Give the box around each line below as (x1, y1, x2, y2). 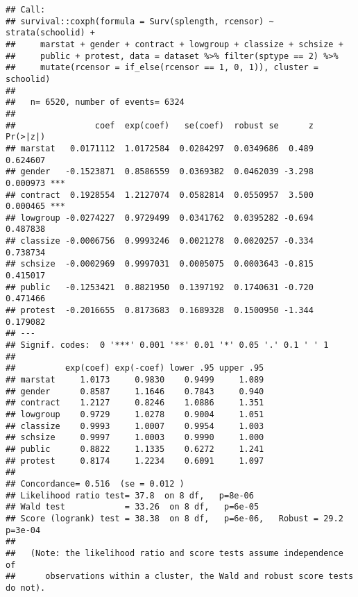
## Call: (6, 5, 46, 15)
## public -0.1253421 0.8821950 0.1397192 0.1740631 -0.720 (6, 282, 314, 292)
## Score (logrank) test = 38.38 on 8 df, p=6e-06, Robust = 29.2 (6, 513, 343, 523)
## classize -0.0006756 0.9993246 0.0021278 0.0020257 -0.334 (6, 236, 314, 246)
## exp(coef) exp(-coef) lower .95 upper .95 (6, 363, 264, 373)
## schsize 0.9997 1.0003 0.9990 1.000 (6, 432, 264, 443)
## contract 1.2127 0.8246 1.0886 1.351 (6, 398, 264, 408)
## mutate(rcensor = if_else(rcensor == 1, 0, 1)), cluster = (6, 62, 319, 73)
